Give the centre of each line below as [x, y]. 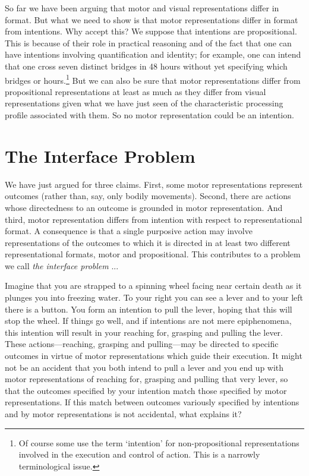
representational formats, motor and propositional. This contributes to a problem [153, 254]
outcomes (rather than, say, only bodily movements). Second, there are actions [148, 196]
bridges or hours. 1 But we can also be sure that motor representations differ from [153, 79]
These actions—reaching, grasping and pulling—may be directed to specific [142, 344]
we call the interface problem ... [62, 265]
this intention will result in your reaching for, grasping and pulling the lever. [144, 332]
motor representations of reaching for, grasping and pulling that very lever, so [146, 379]
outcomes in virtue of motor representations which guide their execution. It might [154, 356]
